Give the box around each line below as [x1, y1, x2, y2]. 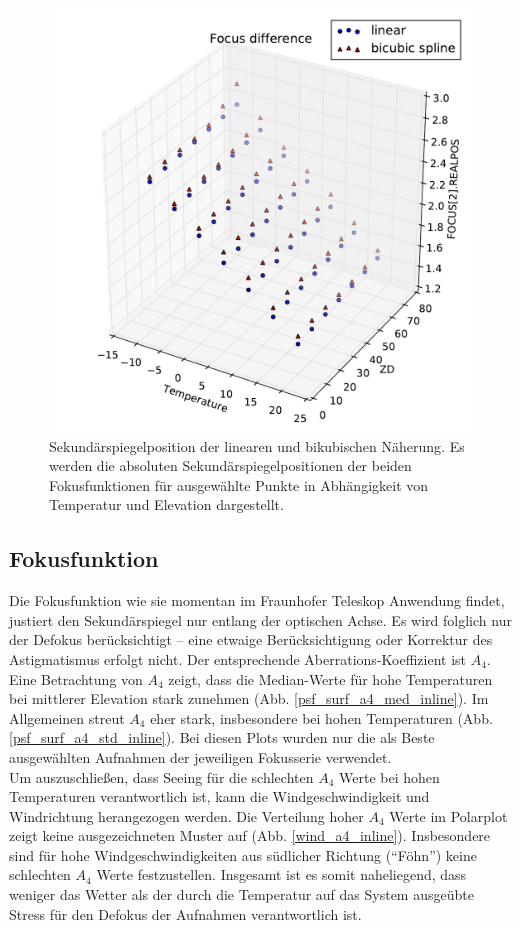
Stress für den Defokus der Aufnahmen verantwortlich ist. [9, 903, 362, 924]
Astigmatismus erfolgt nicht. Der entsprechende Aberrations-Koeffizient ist [9, 648, 466, 669]
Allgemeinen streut [9, 707, 125, 728]
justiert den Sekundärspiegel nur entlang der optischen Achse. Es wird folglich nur [9, 609, 512, 630]
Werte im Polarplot [389, 805, 508, 826]
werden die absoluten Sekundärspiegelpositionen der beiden [49, 455, 412, 476]
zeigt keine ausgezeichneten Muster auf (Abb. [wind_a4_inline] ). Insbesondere [9, 825, 491, 846]
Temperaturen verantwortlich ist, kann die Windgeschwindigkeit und [9, 786, 430, 807]
